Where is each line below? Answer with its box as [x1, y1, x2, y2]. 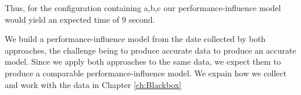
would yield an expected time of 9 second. [5, 13, 155, 25]
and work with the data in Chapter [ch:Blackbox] [5, 78, 182, 90]
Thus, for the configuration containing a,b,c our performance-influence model [5, 2, 281, 13]
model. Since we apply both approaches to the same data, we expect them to [5, 55, 281, 68]
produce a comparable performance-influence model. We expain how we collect [5, 66, 287, 79]
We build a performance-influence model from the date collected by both [5, 33, 266, 45]
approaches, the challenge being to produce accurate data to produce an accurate [5, 44, 296, 56]
